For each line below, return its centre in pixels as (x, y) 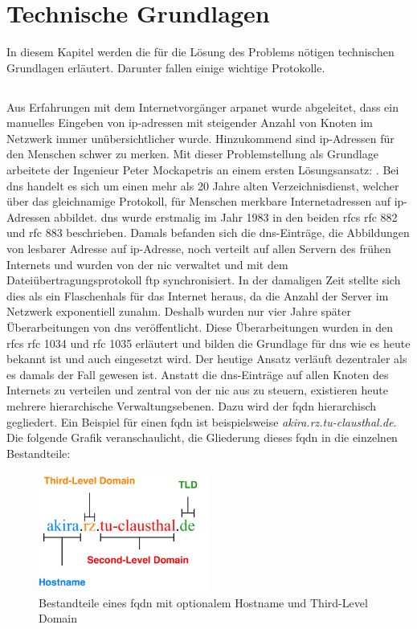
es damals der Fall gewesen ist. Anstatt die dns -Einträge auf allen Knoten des (198, 374)
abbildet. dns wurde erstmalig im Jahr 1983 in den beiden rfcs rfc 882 (226, 216)
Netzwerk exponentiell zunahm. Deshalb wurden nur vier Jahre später (179, 311)
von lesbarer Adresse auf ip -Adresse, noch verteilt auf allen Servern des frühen (199, 249)
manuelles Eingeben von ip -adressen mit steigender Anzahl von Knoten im (190, 123)
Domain (58, 618)
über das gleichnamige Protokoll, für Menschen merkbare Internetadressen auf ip (205, 201)
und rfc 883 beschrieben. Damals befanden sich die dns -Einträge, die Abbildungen (208, 233)
